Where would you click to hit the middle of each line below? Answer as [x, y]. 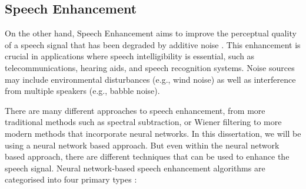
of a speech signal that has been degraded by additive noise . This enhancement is [153, 44]
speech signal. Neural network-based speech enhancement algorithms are [135, 168]
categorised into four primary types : [71, 179]
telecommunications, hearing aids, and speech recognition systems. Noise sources [150, 67]
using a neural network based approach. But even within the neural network [142, 145]
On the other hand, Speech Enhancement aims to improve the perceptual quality [151, 33]
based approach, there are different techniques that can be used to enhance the [147, 156]
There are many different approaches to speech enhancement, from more [135, 110]
